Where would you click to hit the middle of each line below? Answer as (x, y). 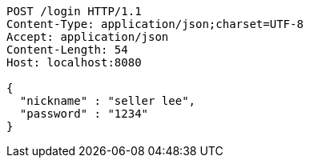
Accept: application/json (88, 37)
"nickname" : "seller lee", (108, 101)
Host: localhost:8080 (74, 62)
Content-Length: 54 (67, 50)
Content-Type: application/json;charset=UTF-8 (155, 24)
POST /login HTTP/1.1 (74, 11)
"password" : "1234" (84, 114)
